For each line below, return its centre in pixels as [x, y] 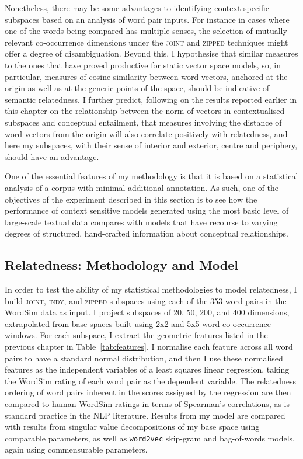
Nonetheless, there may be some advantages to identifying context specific [137, 8]
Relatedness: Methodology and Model [121, 265]
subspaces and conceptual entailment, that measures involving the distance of [143, 122]
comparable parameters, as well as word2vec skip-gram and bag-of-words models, [150, 438]
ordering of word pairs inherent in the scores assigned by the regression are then [148, 392]
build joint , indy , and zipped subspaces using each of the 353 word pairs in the [146, 300]
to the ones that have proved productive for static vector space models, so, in [143, 65]
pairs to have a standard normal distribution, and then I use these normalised [144, 358]
